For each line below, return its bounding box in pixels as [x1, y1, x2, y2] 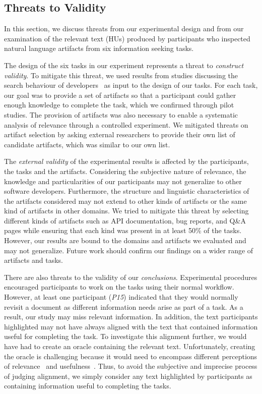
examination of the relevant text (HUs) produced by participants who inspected [4, 33, 250, 43]
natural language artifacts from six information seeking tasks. [4, 43, 194, 53]
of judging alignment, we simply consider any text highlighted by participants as [4, 370, 252, 381]
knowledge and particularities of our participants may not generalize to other [4, 176, 242, 186]
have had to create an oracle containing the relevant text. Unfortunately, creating [4, 341, 255, 352]
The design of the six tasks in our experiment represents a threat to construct [4, 60, 244, 70]
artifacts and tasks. [4, 255, 63, 265]
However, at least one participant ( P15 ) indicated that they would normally [4, 292, 238, 302]
